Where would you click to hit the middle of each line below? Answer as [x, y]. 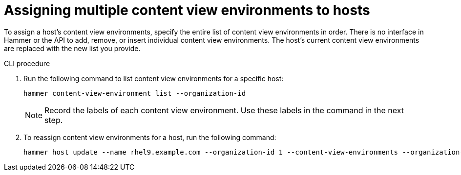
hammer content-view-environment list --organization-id [135, 93]
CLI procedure [27, 63]
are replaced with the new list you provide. [72, 48]
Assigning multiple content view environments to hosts [187, 10]
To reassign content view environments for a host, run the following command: [150, 137]
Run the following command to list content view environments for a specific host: [154, 78]
